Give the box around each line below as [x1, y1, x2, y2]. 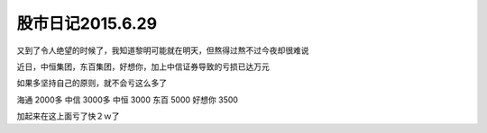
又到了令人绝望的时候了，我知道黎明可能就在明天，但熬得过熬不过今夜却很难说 [16, 45, 309, 56]
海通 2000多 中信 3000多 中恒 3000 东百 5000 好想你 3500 [16, 94, 239, 105]
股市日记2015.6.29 [16, 13, 158, 33]
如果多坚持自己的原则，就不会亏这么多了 [16, 77, 167, 89]
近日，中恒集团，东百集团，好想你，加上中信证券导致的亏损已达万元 [16, 61, 270, 72]
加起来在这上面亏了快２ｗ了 [16, 111, 120, 121]
